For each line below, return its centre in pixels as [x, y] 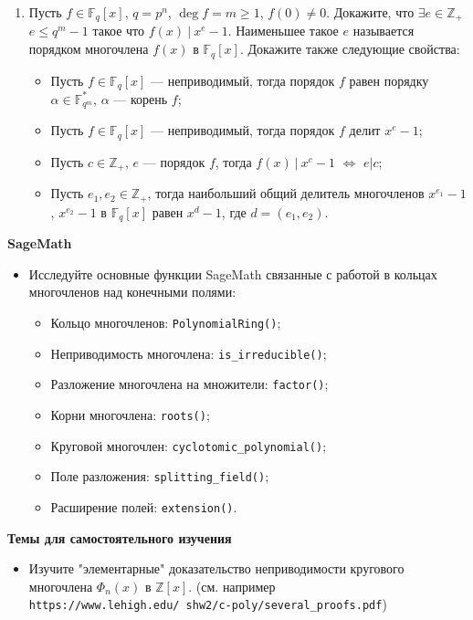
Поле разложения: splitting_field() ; [160, 476]
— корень [141, 98]
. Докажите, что [370, 12]
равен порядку [389, 80]
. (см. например [232, 586]
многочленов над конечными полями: [132, 292]
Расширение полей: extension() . [144, 506]
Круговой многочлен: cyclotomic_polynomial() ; [189, 445]
